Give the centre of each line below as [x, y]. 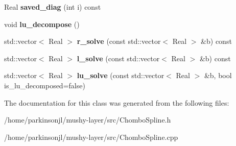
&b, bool [218, 75]
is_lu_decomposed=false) [45, 85]
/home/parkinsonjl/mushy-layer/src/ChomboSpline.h [88, 120]
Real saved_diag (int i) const [53, 7]
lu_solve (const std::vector [121, 75]
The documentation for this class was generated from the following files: [117, 102]
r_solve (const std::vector [119, 41]
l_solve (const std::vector [118, 58]
